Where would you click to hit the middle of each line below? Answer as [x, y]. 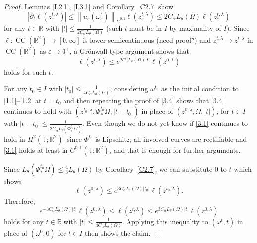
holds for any [24, 221]
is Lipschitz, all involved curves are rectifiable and [171, 139]
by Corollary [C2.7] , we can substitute [154, 168]
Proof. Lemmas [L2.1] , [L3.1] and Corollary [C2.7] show [89, 6]
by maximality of [195, 28]
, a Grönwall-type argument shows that [129, 50]
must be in [146, 28]
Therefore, [20, 201]
